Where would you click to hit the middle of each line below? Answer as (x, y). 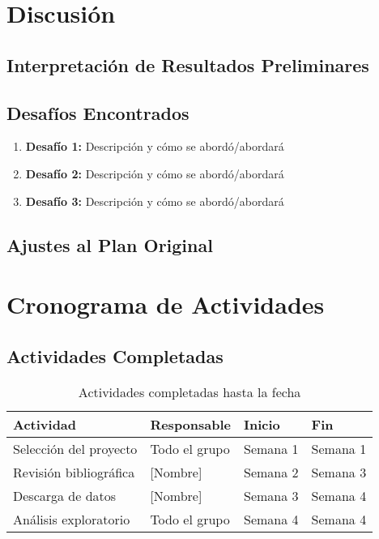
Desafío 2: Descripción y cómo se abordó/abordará (155, 173)
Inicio (262, 424)
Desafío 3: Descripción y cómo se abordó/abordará (155, 201)
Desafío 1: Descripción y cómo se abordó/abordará (155, 146)
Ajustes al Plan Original (110, 244)
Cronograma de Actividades (166, 304)
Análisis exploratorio (72, 519)
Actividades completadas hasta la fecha (189, 391)
